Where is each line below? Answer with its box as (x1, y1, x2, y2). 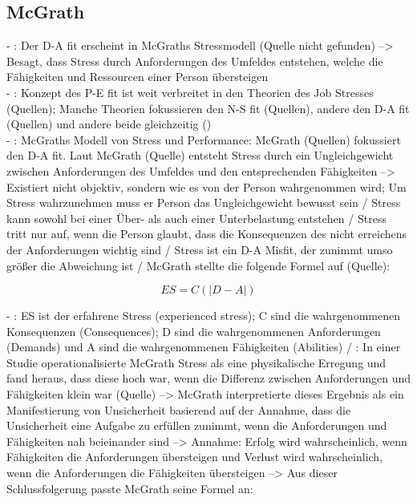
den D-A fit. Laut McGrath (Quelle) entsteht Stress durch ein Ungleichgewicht (6, 147, 394, 164)
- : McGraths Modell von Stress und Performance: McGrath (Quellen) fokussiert (6, 131, 401, 148)
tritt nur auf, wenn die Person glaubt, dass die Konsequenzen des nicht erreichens (6, 225, 407, 242)
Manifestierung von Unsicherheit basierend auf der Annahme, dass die (6, 401, 351, 418)
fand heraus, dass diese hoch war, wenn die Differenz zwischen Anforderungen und (6, 370, 411, 387)
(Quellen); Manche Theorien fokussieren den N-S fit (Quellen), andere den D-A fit (6, 99, 410, 116)
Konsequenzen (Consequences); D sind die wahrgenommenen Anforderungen (6, 322, 381, 339)
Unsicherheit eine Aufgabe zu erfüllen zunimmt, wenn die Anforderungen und (6, 417, 387, 434)
